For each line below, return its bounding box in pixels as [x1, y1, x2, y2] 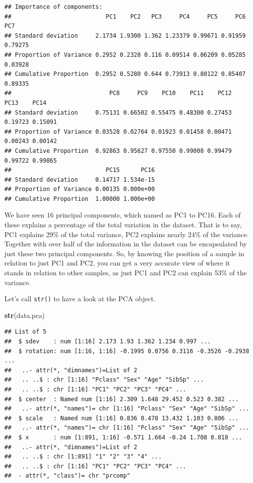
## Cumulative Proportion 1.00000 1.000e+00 [4, 195, 155, 202]
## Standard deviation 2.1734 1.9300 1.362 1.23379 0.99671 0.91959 [4, 32, 246, 39]
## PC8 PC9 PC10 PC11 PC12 [4, 90, 232, 97]
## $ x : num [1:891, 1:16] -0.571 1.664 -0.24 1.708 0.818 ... [4, 434, 242, 441]
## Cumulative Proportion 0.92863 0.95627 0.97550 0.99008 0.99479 [4, 147, 232, 154]
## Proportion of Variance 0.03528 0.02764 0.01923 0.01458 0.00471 [4, 128, 232, 135]
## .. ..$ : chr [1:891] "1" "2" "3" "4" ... [4, 453, 162, 460]
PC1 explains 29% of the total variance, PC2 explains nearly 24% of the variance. [4, 229, 249, 239]
